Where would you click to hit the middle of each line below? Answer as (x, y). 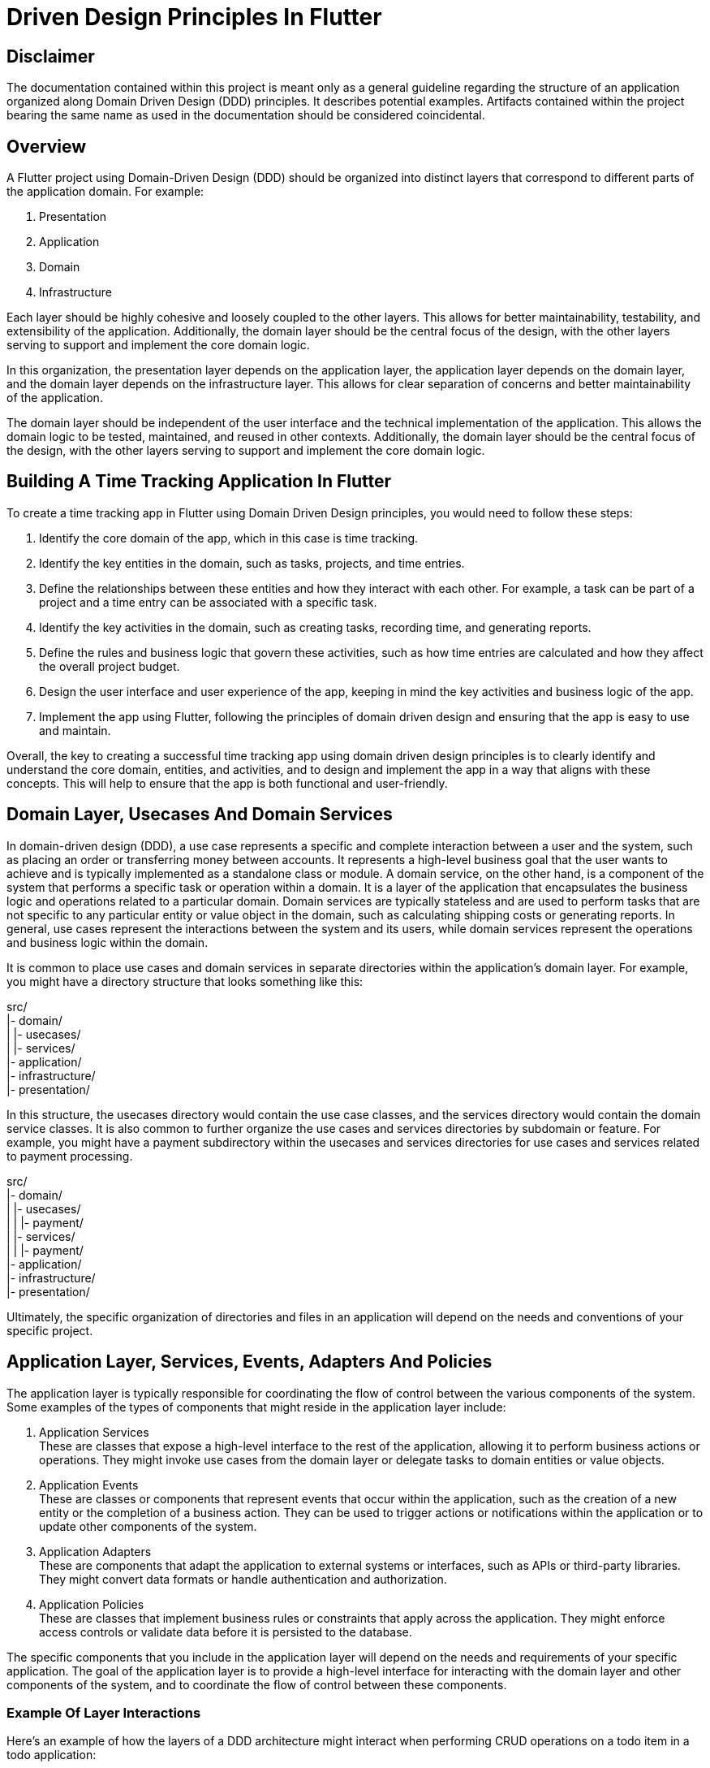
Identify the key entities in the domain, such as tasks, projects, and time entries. (252, 563)
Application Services (94, 1432)
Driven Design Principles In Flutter (194, 17)
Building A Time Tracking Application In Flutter (199, 482)
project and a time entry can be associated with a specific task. (208, 602)
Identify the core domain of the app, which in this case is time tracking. (229, 538)
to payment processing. (70, 1156)
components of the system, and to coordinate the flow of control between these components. (257, 1684)
